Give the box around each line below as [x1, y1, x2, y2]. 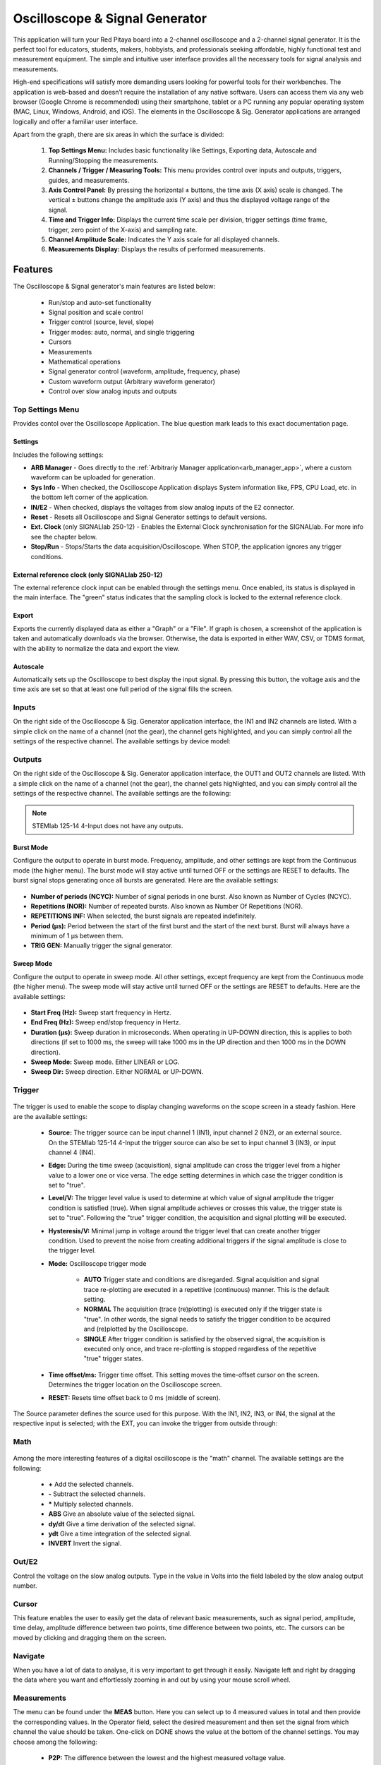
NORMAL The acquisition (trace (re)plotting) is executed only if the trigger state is [83, 1305, 322, 1313]
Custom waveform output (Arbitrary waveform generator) [48, 377, 215, 385]
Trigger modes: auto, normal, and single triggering [48, 328, 195, 336]
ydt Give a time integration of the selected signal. [48, 1529, 192, 1538]
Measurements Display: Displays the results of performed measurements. [48, 245, 266, 253]
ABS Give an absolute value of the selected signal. [48, 1509, 195, 1518]
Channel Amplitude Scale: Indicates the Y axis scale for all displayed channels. [48, 235, 280, 244]
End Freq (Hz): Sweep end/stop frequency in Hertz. [30, 1018, 181, 1027]
